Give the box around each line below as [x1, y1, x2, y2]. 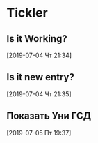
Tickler [6, 5, 48, 21]
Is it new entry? [6, 71, 74, 83]
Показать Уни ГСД [6, 110, 92, 122]
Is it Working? [6, 33, 67, 45]
